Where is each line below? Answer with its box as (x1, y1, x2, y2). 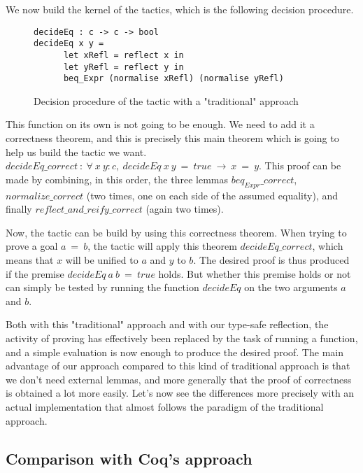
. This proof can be (259, 158, 341, 173)
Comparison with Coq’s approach (6, 447, 252, 469)
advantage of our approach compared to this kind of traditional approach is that (6, 358, 350, 373)
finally (6, 202, 32, 216)
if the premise (6, 266, 64, 281)
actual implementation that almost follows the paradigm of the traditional (6, 399, 324, 414)
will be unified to (65, 253, 138, 267)
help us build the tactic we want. (6, 144, 147, 159)
